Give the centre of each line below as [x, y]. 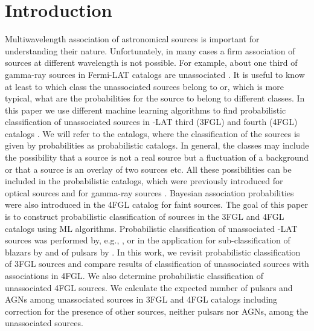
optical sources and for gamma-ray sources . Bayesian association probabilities [149, 192]
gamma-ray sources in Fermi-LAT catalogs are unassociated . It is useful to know [155, 74]
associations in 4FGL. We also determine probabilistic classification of [134, 275]
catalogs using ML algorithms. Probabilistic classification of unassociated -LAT [151, 228]
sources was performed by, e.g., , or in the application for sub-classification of [148, 240]
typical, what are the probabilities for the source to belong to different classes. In [155, 98]
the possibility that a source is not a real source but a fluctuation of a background [157, 157]
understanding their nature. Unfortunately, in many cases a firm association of [150, 50]
